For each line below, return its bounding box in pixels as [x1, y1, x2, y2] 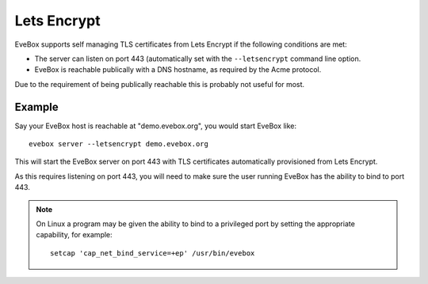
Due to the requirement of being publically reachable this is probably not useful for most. [14, 79, 305, 89]
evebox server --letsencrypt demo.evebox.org [29, 139, 209, 149]
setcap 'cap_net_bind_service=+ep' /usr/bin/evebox [50, 248, 255, 257]
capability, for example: [36, 230, 113, 240]
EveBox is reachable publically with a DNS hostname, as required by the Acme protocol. [34, 65, 322, 74]
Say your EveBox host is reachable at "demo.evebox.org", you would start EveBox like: [14, 121, 297, 131]
